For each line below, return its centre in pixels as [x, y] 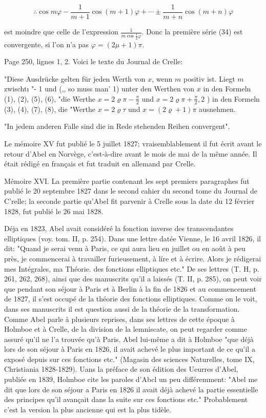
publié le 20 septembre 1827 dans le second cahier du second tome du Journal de [131, 191]
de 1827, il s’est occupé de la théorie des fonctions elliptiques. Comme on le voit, [131, 299]
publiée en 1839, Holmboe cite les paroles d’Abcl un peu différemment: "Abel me [131, 379]
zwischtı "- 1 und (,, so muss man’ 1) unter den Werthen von [99, 89]
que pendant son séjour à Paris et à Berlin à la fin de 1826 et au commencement [130, 288]
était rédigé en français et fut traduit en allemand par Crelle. [100, 164]
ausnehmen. [217, 109]
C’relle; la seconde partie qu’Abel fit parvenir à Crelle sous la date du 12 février [129, 201]
